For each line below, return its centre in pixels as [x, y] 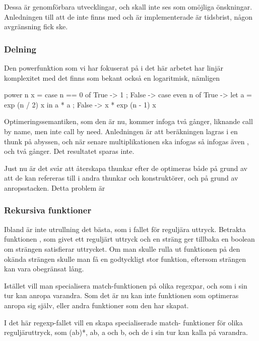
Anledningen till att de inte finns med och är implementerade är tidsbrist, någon [128, 16]
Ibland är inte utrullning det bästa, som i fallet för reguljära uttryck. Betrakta [125, 229]
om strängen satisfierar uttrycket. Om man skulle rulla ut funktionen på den [122, 248]
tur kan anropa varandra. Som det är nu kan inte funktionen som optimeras [121, 295]
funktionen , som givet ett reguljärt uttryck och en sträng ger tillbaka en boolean [129, 239]
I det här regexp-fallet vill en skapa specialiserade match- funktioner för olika [123, 322]
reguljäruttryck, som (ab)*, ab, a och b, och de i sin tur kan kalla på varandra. [126, 332]
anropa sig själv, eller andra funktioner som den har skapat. [96, 305]
